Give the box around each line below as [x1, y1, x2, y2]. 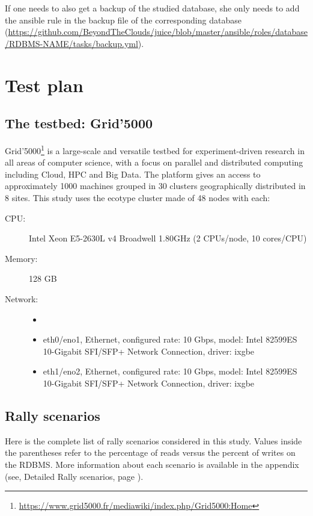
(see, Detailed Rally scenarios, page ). [5, 470, 144, 482]
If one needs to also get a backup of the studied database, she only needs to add [5, 2, 300, 14]
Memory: [5, 252, 38, 264]
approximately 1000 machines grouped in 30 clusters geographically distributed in [5, 179, 306, 192]
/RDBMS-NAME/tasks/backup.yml [5, 37, 138, 49]
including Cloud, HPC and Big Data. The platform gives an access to [5, 167, 261, 180]
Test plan [5, 72, 84, 97]
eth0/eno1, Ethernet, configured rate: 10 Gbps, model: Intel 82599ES [43, 333, 297, 346]
